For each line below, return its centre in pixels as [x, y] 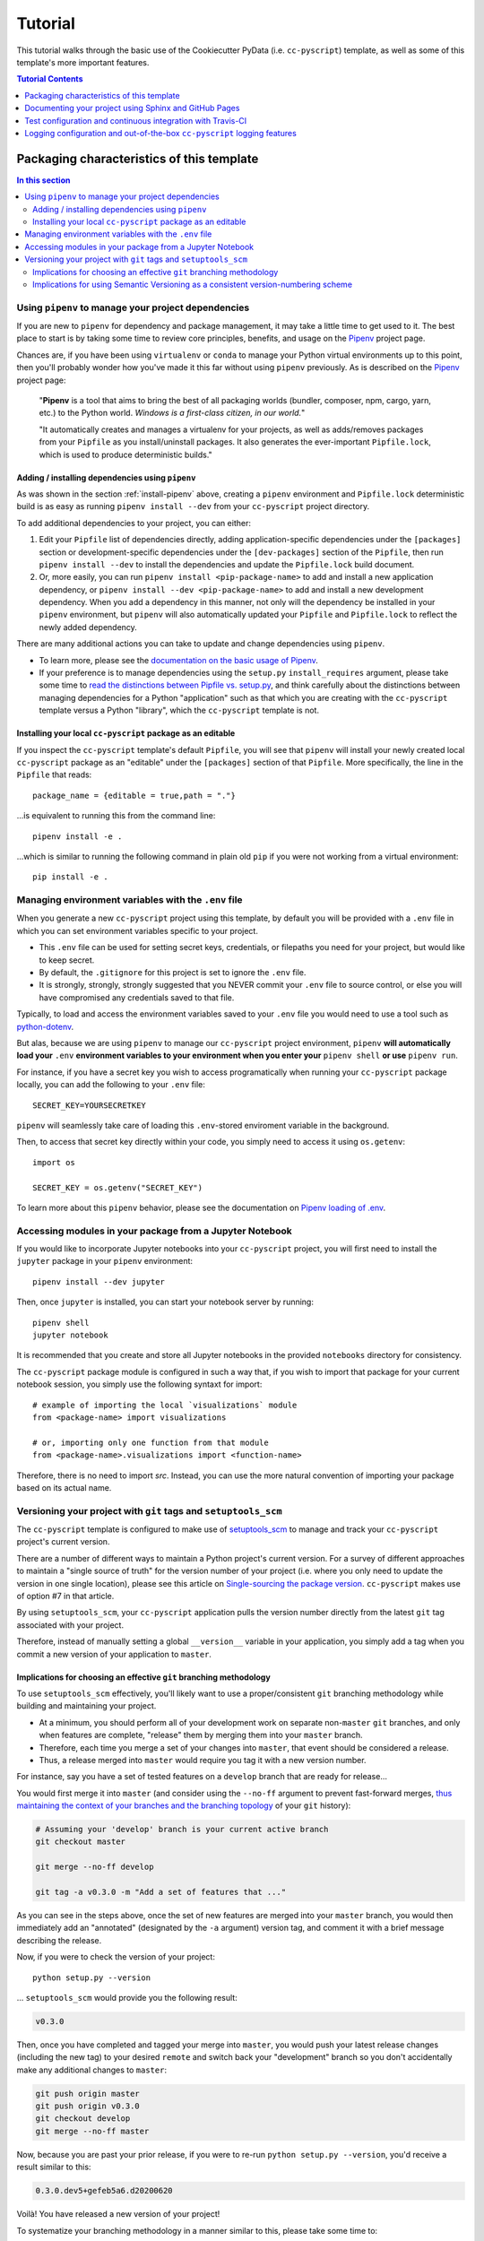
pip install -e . [70, 877]
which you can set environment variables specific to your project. [138, 930]
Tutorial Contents [50, 79]
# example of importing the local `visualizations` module [165, 1405]
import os [54, 1162]
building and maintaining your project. [86, 1706]
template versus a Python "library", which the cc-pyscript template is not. [179, 710]
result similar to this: [54, 2167]
